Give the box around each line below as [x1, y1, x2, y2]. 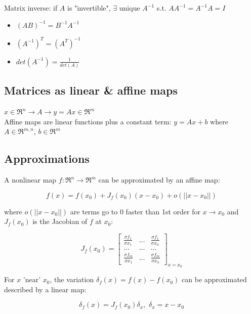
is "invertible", [67, 3, 111, 13]
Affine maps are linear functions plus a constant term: [4, 116, 172, 126]
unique [119, 3, 140, 13]
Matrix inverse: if [4, 3, 58, 13]
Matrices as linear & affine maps [4, 82, 178, 98]
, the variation [50, 274, 94, 285]
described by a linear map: [4, 284, 87, 294]
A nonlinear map [4, 174, 57, 185]
